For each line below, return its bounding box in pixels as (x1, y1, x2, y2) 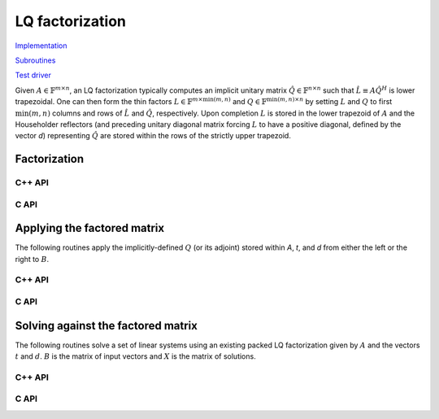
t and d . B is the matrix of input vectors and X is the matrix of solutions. (15, 351, 256, 361)
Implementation (15, 41, 67, 50)
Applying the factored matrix (15, 221, 165, 235)
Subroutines (15, 55, 56, 65)
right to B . (15, 254, 50, 264)
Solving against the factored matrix (15, 318, 198, 333)
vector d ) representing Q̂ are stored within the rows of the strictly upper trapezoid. (15, 131, 292, 141)
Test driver (15, 70, 52, 81)
